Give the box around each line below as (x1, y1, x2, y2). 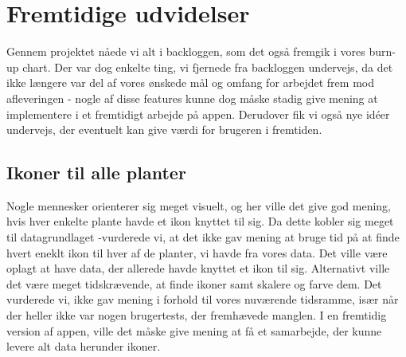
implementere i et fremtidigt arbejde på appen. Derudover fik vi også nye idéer (6, 105, 390, 122)
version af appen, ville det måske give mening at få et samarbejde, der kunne (6, 322, 382, 339)
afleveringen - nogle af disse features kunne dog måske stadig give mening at (6, 89, 378, 106)
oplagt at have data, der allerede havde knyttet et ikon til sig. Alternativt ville (6, 260, 390, 277)
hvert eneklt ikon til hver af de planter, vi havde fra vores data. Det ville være (6, 244, 388, 261)
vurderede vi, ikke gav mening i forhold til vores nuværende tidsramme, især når (6, 291, 399, 308)
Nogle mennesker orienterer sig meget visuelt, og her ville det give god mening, (6, 197, 391, 214)
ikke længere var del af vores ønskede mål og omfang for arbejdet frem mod (6, 74, 374, 91)
